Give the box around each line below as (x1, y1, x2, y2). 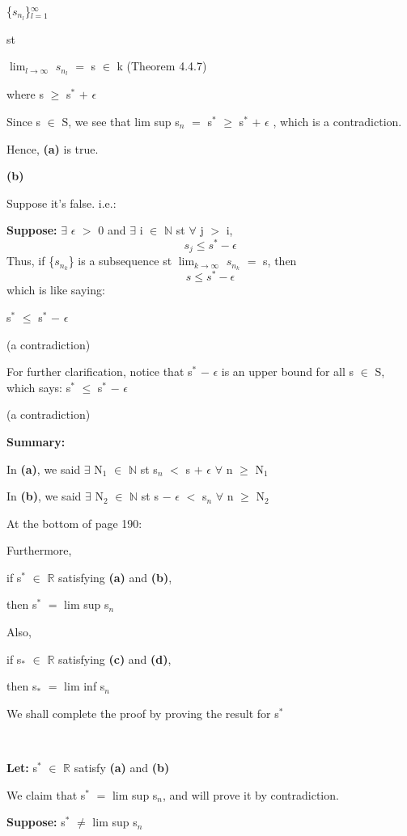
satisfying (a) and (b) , (58, 568, 172, 585)
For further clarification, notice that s (6, 363, 193, 380)
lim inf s (64, 678, 105, 695)
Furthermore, (6, 542, 72, 559)
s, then (263, 252, 297, 269)
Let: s (6, 759, 37, 776)
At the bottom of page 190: (6, 514, 142, 531)
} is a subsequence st (68, 252, 172, 269)
